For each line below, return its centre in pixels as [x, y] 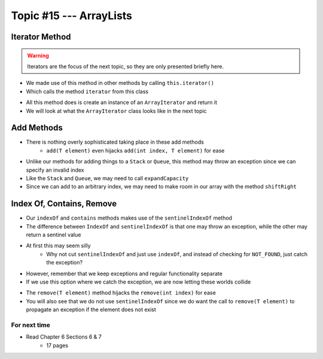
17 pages [57, 345]
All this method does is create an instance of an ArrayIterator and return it [122, 102]
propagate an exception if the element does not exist [91, 310]
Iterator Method [41, 37]
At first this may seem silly [58, 246]
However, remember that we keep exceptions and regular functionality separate [124, 273]
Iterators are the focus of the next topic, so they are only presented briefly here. [126, 66]
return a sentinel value [54, 235]
